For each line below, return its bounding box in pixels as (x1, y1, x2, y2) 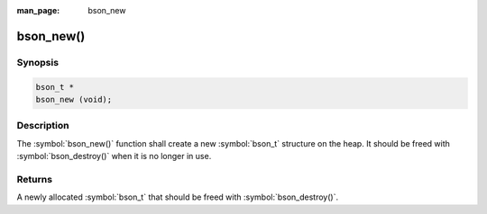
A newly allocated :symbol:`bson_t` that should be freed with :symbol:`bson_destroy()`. (16, 192, 338, 202)
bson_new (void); (35, 94, 113, 104)
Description (16, 120, 69, 132)
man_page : (16, 5, 60, 15)
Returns (16, 173, 53, 185)
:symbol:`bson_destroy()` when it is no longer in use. (16, 151, 212, 162)
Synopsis (16, 56, 59, 68)
